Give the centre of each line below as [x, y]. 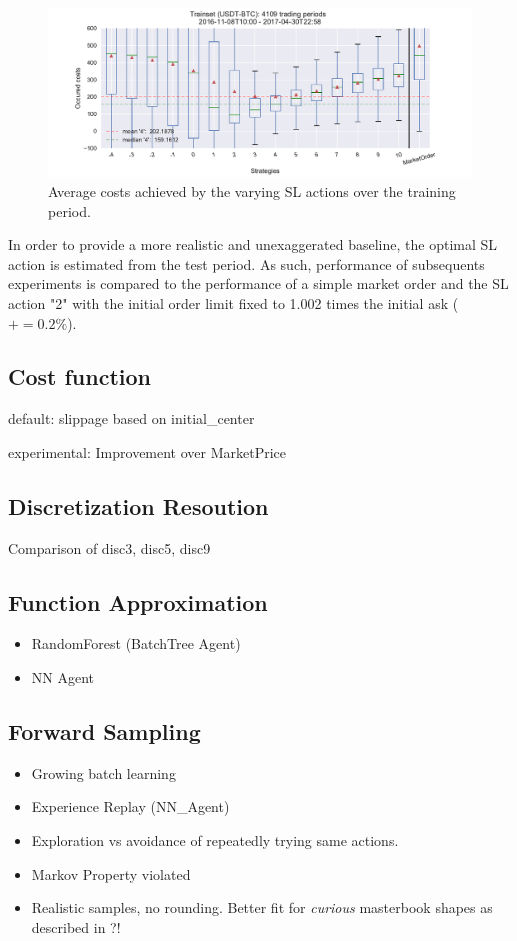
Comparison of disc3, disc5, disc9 [109, 547]
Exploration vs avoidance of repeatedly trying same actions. [215, 840]
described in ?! [76, 926]
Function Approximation [138, 601]
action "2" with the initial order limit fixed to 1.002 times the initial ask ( [233, 302]
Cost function [80, 376]
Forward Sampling [104, 731]
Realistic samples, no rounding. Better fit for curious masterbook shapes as [262, 907]
